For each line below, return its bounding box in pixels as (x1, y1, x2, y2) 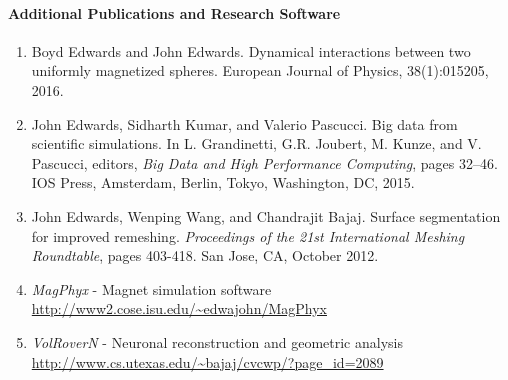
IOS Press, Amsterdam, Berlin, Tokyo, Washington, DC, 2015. (31, 172, 415, 193)
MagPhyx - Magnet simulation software (31, 278, 272, 299)
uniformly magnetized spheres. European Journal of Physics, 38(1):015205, (31, 60, 489, 81)
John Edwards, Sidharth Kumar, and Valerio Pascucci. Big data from (31, 113, 458, 134)
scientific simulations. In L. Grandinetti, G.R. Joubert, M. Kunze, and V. (31, 133, 482, 154)
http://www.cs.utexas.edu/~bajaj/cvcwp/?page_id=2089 (31, 351, 384, 372)
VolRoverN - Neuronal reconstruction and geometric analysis (31, 331, 403, 352)
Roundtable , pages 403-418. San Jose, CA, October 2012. (31, 245, 379, 266)
